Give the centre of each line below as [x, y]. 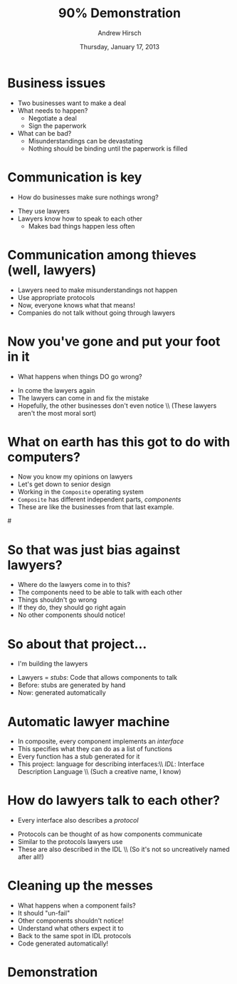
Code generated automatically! [63, 943]
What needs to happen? [53, 110]
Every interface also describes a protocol [78, 820]
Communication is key [75, 177]
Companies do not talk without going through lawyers [96, 313]
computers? [44, 457]
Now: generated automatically [62, 693]
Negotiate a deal [52, 118]
